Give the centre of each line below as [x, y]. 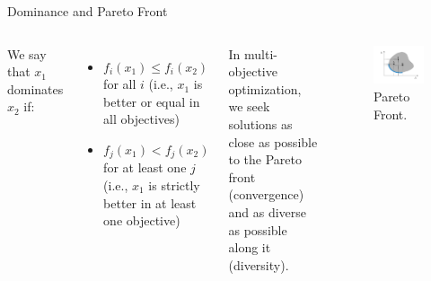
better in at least [150, 202]
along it [250, 247]
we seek [249, 106]
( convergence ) [266, 194]
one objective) [142, 220]
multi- [260, 53]
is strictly [174, 185]
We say [27, 53]
